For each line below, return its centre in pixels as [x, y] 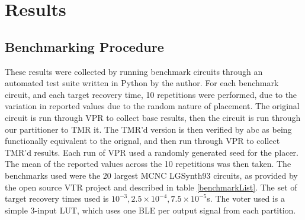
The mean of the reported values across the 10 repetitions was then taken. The [148, 164]
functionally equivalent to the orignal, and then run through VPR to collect [142, 141]
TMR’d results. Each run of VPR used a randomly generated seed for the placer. [152, 152]
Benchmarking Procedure [84, 46]
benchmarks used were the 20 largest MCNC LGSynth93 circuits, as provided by [151, 175]
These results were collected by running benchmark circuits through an [134, 71]
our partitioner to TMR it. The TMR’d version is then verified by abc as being [148, 129]
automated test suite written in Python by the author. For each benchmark [142, 83]
